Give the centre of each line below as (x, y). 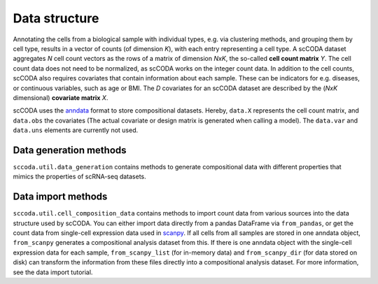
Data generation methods (70, 150)
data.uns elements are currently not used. (76, 130)
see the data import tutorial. (53, 272)
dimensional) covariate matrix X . (61, 97)
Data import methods (60, 197)
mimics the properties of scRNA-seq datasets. (79, 177)
